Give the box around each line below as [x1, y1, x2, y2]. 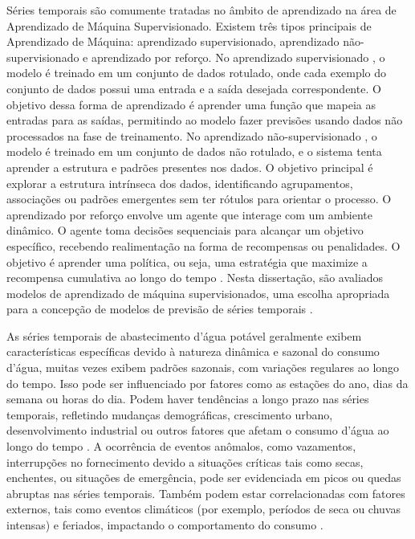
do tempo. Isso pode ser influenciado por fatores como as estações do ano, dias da [6, 374, 409, 391]
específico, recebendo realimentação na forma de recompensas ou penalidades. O [6, 237, 401, 254]
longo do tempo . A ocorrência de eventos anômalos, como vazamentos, [6, 438, 356, 455]
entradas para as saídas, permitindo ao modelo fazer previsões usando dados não [6, 112, 403, 129]
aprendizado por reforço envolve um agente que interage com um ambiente [6, 206, 372, 223]
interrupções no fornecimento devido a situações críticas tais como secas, [6, 453, 364, 470]
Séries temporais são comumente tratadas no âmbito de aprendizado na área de [6, 2, 397, 18]
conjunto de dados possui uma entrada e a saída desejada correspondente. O [6, 80, 381, 96]
